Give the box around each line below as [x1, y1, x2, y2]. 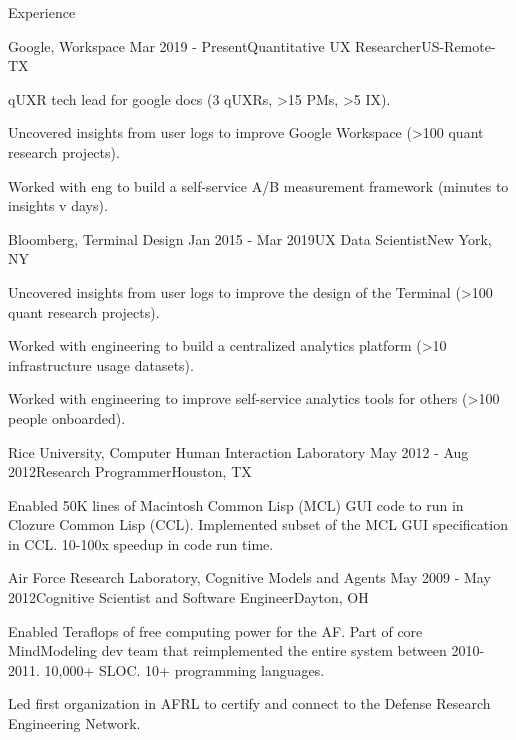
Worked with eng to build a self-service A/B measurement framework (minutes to [8, 175, 509, 196]
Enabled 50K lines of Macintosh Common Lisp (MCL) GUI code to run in [8, 494, 464, 515]
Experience [8, 2, 76, 22]
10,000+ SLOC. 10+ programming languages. [44, 659, 325, 680]
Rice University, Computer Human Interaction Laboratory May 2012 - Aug [8, 441, 469, 462]
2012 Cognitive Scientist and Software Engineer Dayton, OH [8, 587, 369, 608]
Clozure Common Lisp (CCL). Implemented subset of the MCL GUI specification [8, 514, 508, 535]
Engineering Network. [8, 713, 141, 734]
